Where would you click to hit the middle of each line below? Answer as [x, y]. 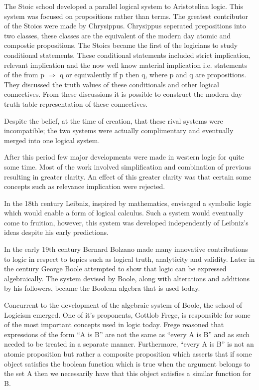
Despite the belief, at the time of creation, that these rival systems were [114, 120]
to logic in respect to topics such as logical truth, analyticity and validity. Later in [129, 259]
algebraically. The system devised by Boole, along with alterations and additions [127, 278]
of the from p [24, 75]
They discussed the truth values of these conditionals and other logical [112, 84]
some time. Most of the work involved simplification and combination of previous [128, 166]
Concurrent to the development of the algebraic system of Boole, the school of [123, 305]
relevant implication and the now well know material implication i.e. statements [126, 65]
